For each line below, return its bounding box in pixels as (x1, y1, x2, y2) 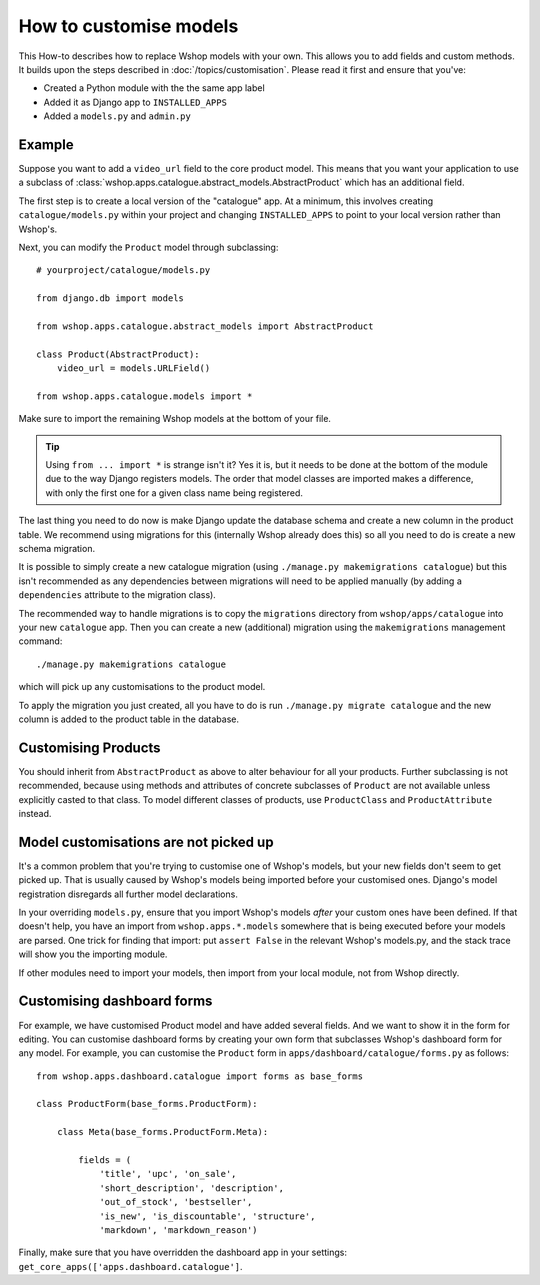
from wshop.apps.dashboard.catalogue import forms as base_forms (36, 1070, 364, 1082)
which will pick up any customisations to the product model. (18, 681, 266, 693)
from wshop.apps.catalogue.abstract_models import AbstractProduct (36, 320, 374, 332)
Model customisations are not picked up (18, 833, 274, 850)
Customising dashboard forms (18, 993, 213, 1010)
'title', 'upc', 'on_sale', (99, 1168, 237, 1180)
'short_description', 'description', (99, 1182, 285, 1194)
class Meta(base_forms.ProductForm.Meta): (56, 1126, 269, 1138)
